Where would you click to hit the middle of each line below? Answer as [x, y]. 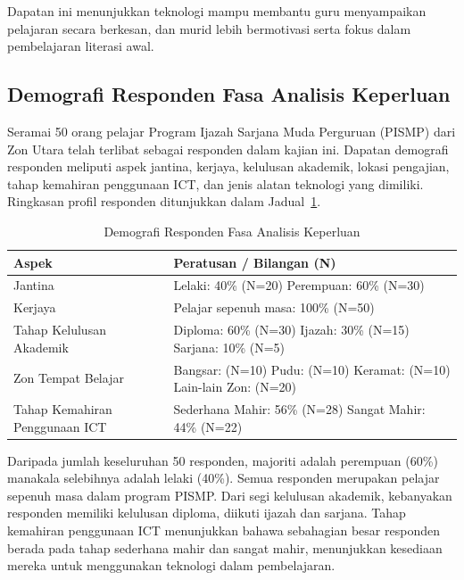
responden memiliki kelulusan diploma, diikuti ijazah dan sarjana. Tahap [207, 513]
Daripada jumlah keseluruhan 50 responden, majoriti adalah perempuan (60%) [223, 460]
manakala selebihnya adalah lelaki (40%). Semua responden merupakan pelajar [224, 478]
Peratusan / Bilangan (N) [255, 262]
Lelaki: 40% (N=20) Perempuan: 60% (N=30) [299, 285]
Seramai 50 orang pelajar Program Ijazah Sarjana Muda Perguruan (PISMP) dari [232, 131]
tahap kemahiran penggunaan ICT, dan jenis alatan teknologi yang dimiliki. [215, 183]
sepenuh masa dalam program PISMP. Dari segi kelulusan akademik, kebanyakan [230, 495]
